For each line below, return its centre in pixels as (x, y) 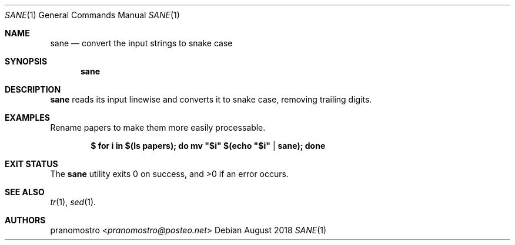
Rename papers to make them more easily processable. (158, 127)
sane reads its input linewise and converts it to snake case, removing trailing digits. (211, 99)
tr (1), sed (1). (73, 202)
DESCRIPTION (33, 89)
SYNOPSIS (26, 61)
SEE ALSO (25, 192)
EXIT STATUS (31, 164)
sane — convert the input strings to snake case (141, 43)
